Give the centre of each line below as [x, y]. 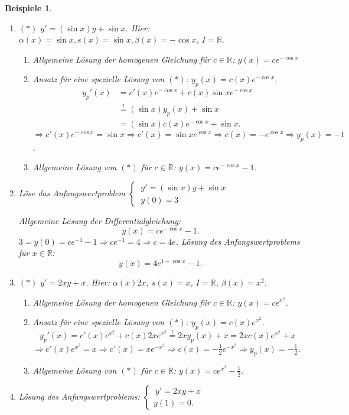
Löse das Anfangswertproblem [72, 193]
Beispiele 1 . [28, 8]
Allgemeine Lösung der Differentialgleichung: [100, 221]
